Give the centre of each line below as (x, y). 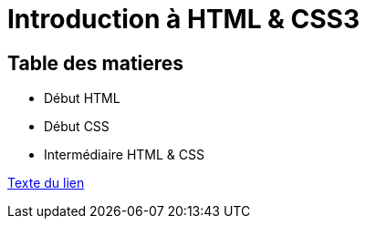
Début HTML (82, 98)
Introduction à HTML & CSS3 (184, 19)
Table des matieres (96, 63)
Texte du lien (46, 183)
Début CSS (77, 127)
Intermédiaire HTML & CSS (124, 155)
